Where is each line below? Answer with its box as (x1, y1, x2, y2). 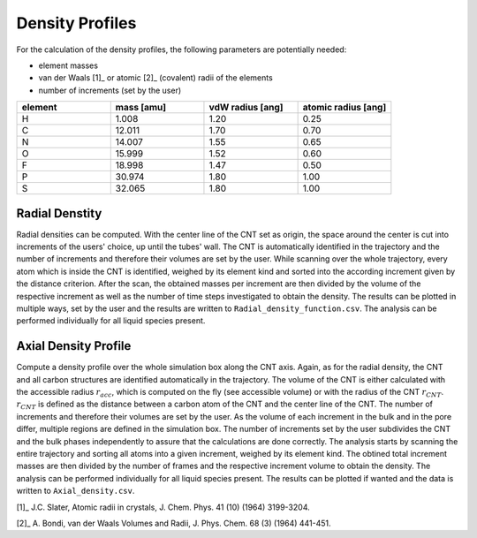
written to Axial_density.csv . (16, 486, 135, 496)
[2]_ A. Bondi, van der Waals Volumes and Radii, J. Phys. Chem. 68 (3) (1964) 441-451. (16, 518, 331, 528)
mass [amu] (115, 102, 167, 114)
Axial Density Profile (16, 338, 132, 353)
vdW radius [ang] (208, 102, 284, 114)
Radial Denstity (16, 206, 102, 221)
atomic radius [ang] (302, 102, 387, 114)
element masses (38, 60, 99, 71)
